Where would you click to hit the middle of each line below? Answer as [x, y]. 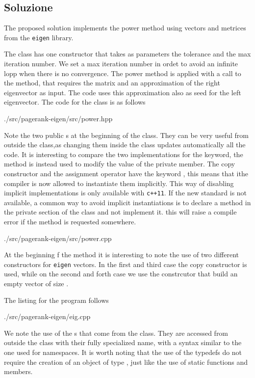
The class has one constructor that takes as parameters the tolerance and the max [127, 54]
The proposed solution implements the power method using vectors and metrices [125, 28]
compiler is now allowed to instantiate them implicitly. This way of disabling [119, 183]
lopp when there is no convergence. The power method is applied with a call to [123, 73]
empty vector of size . [36, 283]
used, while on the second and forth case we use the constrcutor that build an [121, 274]
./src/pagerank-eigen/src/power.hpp [58, 119]
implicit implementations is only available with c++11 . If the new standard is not [126, 193]
